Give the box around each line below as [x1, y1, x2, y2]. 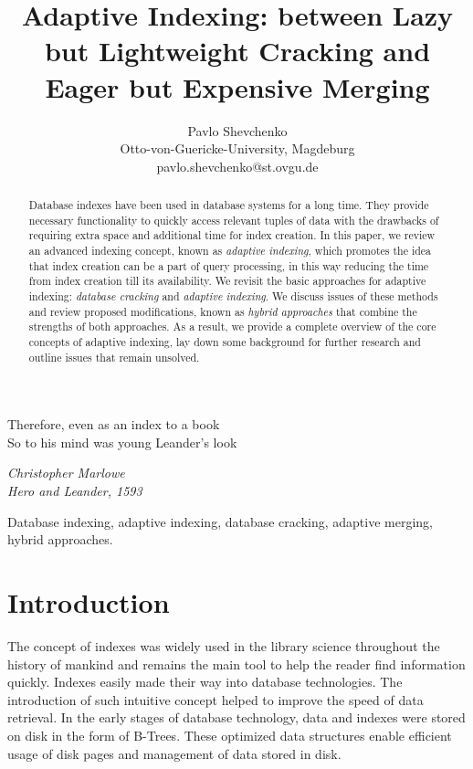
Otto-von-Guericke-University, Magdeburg [120, 139, 355, 158]
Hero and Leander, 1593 [7, 481, 142, 500]
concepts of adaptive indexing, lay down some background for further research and [28, 333, 421, 349]
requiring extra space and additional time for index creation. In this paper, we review [28, 227, 436, 243]
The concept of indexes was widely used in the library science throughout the [7, 636, 440, 655]
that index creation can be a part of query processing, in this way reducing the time [28, 258, 429, 273]
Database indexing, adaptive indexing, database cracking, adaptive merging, [7, 511, 433, 531]
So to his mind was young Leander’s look [7, 432, 237, 451]
